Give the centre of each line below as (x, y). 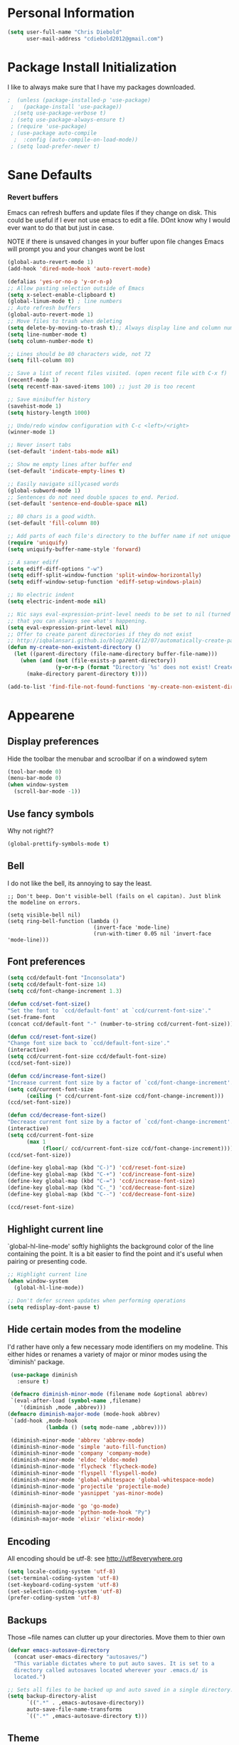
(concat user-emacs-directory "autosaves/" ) (81, 1657)
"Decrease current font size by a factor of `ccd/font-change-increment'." (122, 1122)
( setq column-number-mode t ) (51, 341)
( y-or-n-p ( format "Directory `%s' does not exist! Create (144, 667)
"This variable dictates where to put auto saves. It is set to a (114, 1663)
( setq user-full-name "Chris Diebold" (65, 32)
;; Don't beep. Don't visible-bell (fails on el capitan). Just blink (114, 896)
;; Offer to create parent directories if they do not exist (100, 634)
